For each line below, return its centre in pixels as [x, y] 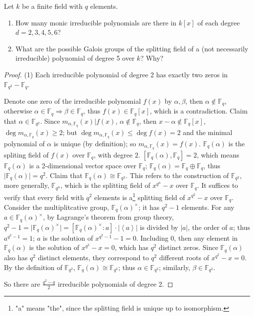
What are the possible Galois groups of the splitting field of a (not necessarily [132, 48]
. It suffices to [218, 185]
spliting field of [26, 154]
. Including [152, 237]
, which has [131, 247]
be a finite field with [53, 6]
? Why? [152, 58]
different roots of [184, 257]
